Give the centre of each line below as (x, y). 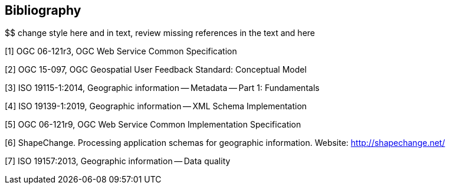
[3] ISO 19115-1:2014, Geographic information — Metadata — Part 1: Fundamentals (162, 88)
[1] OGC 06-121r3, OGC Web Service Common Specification (121, 51)
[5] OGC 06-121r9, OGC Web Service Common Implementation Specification (153, 125)
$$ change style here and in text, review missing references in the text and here (160, 33)
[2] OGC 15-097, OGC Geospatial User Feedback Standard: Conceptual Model (156, 70)
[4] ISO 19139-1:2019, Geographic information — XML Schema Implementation (156, 106)
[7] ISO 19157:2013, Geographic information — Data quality (118, 161)
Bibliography (43, 10)
